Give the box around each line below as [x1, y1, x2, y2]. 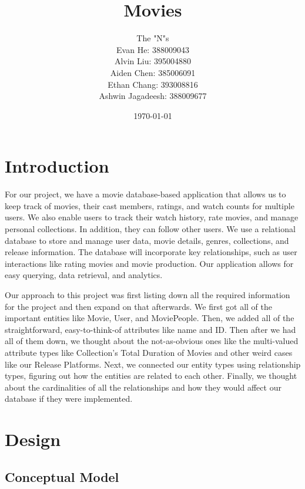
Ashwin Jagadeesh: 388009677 [99, 90, 207, 102]
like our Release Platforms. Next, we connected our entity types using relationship [5, 358, 301, 370]
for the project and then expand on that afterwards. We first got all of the [5, 300, 272, 312]
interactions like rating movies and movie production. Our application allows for [5, 257, 294, 269]
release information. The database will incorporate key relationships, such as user [5, 246, 297, 258]
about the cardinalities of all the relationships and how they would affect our [5, 381, 281, 393]
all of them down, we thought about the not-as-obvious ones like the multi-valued [5, 335, 299, 347]
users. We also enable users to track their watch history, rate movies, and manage [5, 211, 299, 223]
